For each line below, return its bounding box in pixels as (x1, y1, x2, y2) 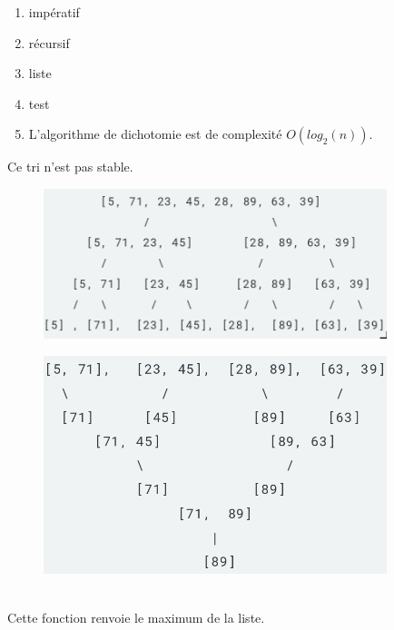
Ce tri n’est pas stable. (7, 157, 133, 176)
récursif (28, 33, 70, 52)
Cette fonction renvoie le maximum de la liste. (7, 607, 265, 626)
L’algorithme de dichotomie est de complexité (28, 124, 282, 143)
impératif (28, 3, 80, 21)
